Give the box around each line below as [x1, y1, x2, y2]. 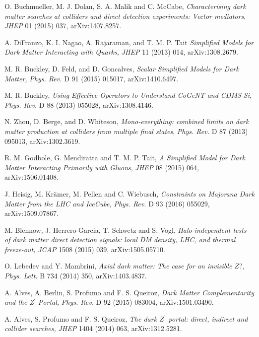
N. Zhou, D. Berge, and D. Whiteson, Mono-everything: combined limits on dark [4, 116, 249, 127]
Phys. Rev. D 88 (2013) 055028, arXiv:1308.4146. [4, 99, 153, 110]
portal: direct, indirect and [168, 313, 248, 324]
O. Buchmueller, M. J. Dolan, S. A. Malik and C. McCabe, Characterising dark [4, 1, 246, 11]
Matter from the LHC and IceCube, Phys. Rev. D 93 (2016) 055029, [4, 198, 210, 208]
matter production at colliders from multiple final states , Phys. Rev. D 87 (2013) [4, 126, 248, 136]
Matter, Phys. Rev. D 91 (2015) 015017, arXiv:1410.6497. [4, 73, 179, 83]
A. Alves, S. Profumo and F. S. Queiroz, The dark [4, 313, 157, 324]
